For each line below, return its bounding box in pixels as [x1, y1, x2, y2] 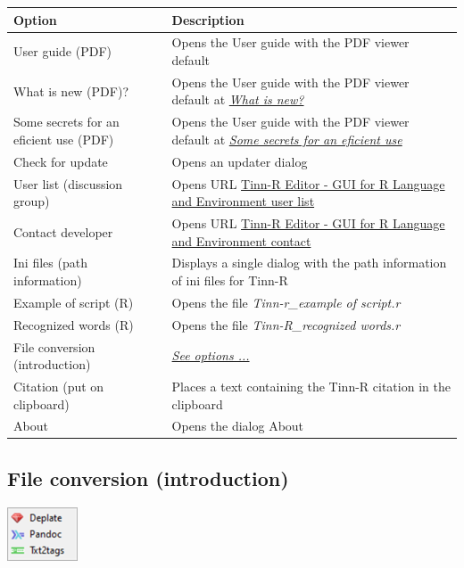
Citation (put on [13, 376, 104, 395]
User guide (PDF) [13, 42, 112, 61]
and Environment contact [171, 231, 311, 250]
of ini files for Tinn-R [171, 270, 288, 289]
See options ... [171, 346, 250, 365]
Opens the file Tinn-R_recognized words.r [171, 315, 401, 333]
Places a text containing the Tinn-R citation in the [171, 376, 451, 395]
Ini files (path [13, 253, 87, 272]
